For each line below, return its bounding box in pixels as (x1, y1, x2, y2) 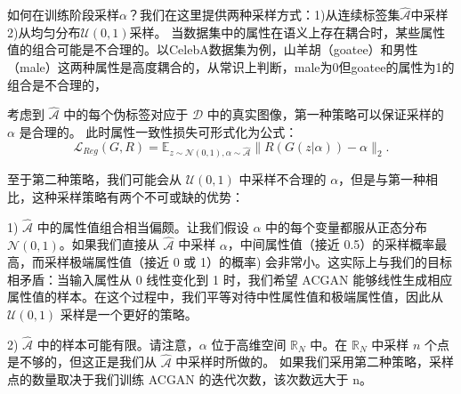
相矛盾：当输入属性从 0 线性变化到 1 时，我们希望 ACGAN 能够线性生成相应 (7, 269, 453, 288)
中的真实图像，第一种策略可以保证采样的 (206, 105, 444, 124)
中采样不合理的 (239, 170, 327, 189)
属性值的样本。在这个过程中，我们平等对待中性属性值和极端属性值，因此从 (7, 287, 443, 306)
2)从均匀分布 (7, 22, 81, 41)
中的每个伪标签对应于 (63, 105, 189, 124)
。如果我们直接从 (59, 235, 159, 253)
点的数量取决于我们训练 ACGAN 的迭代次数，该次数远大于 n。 (7, 370, 372, 389)
